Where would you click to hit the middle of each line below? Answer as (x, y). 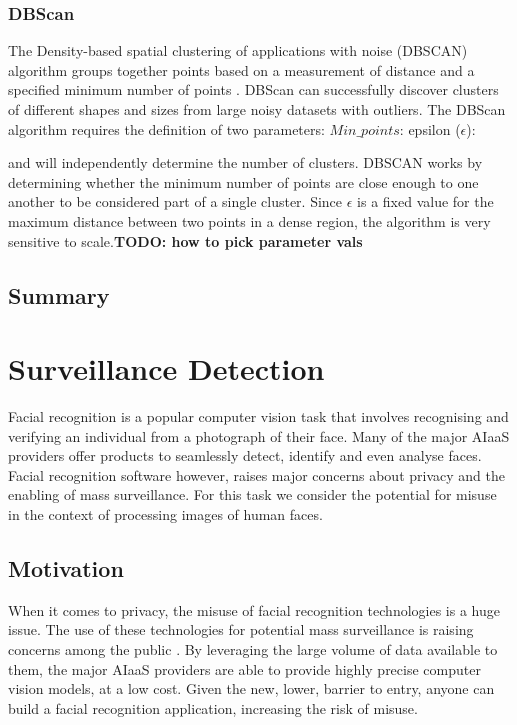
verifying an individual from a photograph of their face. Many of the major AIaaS (259, 435)
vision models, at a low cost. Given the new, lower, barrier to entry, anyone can (251, 688)
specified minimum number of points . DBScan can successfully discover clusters (253, 89)
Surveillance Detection (166, 368)
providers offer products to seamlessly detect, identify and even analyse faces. (245, 455)
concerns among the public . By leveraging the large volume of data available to (253, 649)
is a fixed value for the (425, 201)
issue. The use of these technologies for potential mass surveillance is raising (241, 629)
